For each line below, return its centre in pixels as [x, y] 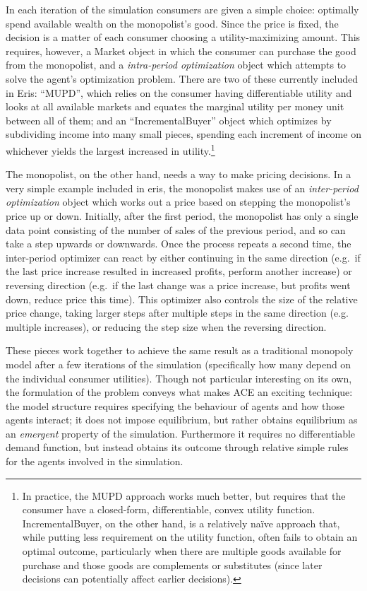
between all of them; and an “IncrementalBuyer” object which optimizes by [169, 120]
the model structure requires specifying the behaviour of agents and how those [175, 405]
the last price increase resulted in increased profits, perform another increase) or [179, 271]
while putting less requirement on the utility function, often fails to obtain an [190, 537]
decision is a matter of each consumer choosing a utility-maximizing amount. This [183, 37]
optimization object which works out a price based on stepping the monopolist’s [178, 202]
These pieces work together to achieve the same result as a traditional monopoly [180, 350]
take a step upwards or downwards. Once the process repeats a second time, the [179, 244]
